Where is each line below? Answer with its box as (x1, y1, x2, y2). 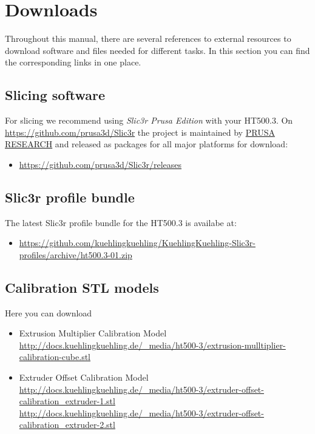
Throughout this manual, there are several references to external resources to (5, 32, 291, 45)
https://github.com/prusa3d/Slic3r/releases (19, 158, 182, 170)
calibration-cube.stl (19, 350, 90, 363)
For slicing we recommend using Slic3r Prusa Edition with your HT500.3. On (5, 114, 293, 127)
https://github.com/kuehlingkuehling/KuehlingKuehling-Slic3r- (19, 236, 256, 249)
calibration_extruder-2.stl (19, 418, 115, 431)
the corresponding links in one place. (5, 56, 141, 68)
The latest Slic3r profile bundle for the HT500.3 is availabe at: (5, 216, 237, 229)
